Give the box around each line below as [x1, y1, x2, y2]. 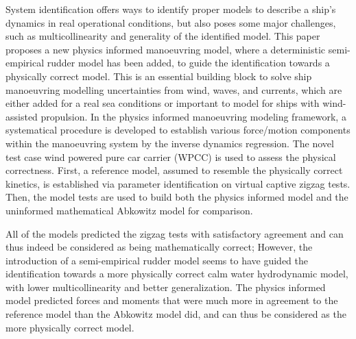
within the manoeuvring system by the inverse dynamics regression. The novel [5, 136, 334, 150]
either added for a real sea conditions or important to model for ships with [5, 96, 320, 110]
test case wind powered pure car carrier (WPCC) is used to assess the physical [5, 149, 336, 164]
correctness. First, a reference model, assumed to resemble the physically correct [5, 163, 343, 177]
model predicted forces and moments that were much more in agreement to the [5, 293, 338, 307]
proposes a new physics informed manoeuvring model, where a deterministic [5, 42, 326, 56]
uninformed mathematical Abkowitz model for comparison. [5, 203, 253, 217]
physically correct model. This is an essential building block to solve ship [5, 68, 312, 83]
